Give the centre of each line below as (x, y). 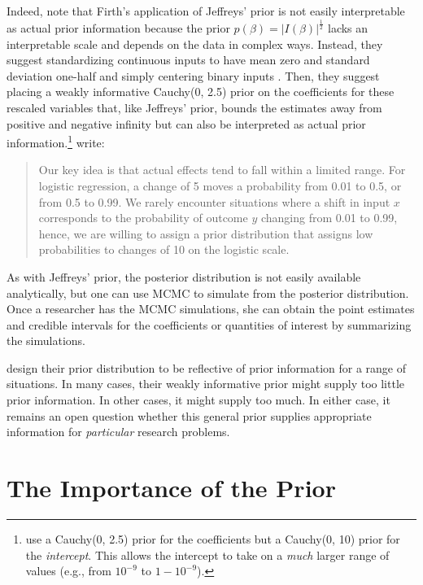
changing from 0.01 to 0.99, (329, 218)
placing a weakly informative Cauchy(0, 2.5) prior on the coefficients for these (201, 92)
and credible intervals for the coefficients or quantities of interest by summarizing (209, 324)
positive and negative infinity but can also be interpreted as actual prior (186, 123)
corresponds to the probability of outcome (143, 218)
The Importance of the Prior (171, 488)
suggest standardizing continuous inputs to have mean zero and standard (188, 60)
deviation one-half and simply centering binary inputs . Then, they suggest (193, 75)
